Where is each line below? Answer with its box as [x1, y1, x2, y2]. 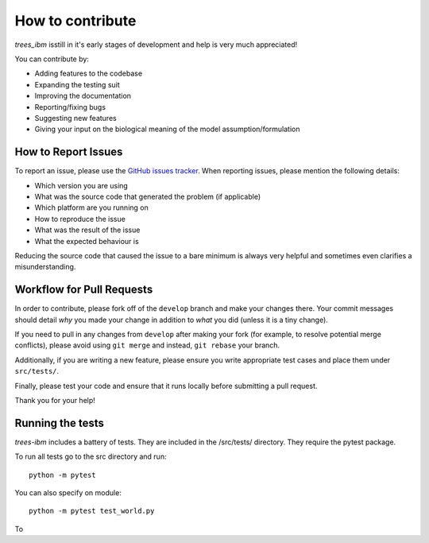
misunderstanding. [14, 262, 76, 272]
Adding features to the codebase [34, 68, 143, 79]
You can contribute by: [14, 54, 89, 64]
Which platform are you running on [34, 203, 149, 212]
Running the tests [14, 416, 105, 429]
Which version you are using [34, 180, 129, 190]
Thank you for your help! [14, 395, 95, 405]
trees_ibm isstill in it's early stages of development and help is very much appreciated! [14, 40, 298, 49]
